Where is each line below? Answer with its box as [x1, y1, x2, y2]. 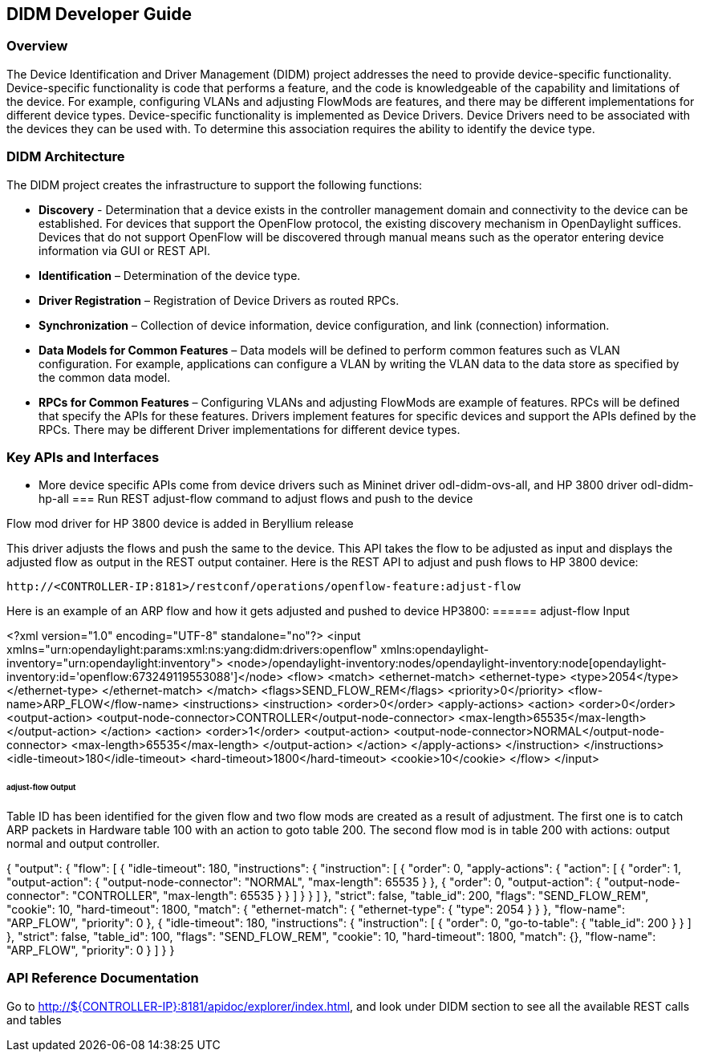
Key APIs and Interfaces [6, 448, 160, 465]
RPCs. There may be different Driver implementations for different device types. [39, 422, 461, 436]
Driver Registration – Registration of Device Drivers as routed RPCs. [39, 293, 400, 307]
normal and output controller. [6, 836, 160, 850]
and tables [6, 1012, 62, 1027]
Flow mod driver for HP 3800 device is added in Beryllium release [6, 517, 354, 531]
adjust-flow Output [6, 783, 76, 792]
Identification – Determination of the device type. [39, 268, 301, 282]
